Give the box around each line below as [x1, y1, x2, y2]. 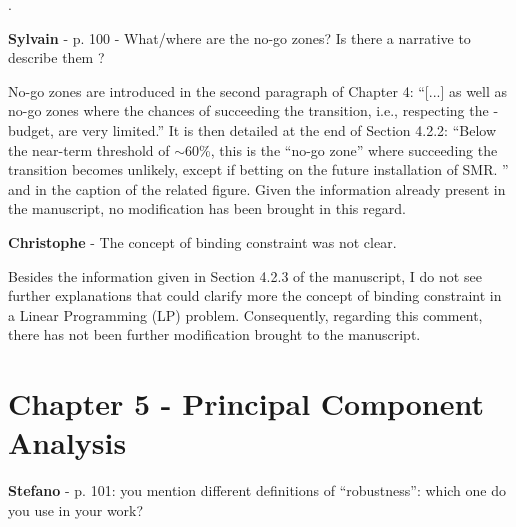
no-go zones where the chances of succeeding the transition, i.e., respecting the [8, 100, 489, 121]
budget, [8, 119, 54, 140]
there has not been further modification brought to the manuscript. [8, 324, 421, 345]
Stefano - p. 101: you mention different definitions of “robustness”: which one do [8, 480, 506, 501]
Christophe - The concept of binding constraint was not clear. [8, 231, 397, 252]
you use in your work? [8, 499, 144, 520]
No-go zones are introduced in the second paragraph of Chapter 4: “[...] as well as [8, 80, 508, 101]
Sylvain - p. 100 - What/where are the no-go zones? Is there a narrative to [8, 27, 471, 48]
